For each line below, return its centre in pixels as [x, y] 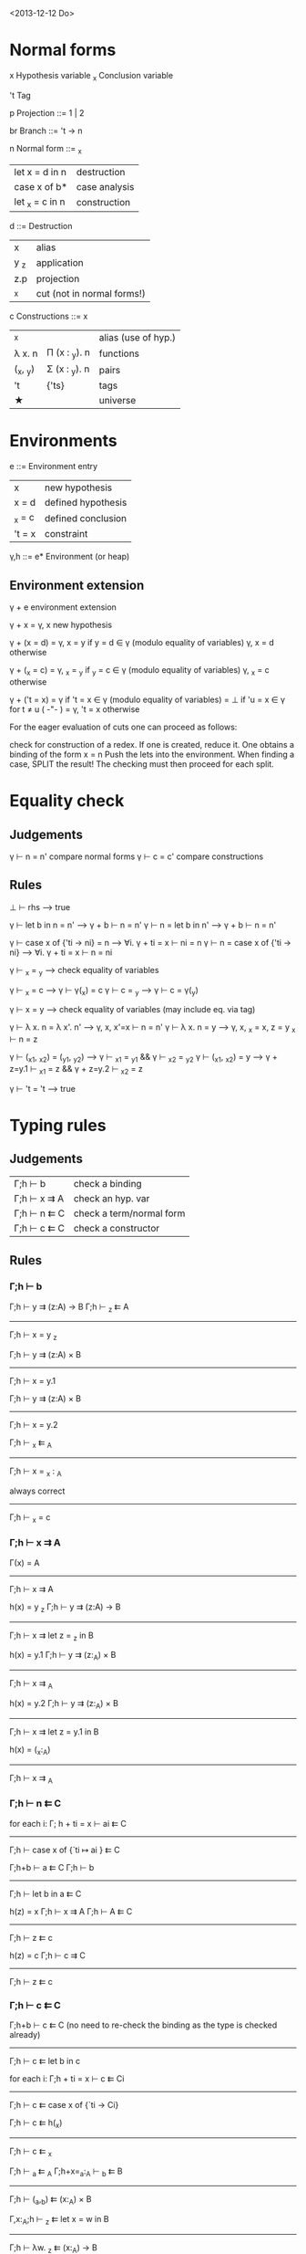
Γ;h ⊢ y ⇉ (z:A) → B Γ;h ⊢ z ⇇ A [69, 1307]
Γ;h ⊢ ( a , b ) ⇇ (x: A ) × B [51, 2201]
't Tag [20, 95]
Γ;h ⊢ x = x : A [36, 1472]
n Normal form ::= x [46, 149]
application [60, 263]
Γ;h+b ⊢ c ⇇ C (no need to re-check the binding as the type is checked [143, 2025]
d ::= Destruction [41, 225]
